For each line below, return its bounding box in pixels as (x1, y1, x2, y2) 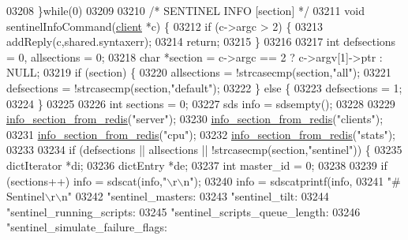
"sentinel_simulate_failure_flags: (6, 219, 167, 235)
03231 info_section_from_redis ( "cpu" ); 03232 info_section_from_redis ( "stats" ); (6, 126, 395, 142)
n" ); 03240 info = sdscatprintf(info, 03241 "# (183, 172, 401, 189)
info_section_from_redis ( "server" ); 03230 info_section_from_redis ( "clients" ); (6, 111, 384, 127)
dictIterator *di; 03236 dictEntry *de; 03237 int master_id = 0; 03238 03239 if (6, 156, 387, 173)
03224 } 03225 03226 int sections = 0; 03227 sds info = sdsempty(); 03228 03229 (6, 95, 395, 111)
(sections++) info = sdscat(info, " (6, 172, 167, 189)
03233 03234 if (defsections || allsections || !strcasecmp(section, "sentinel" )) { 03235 (6, 141, 402, 158)
